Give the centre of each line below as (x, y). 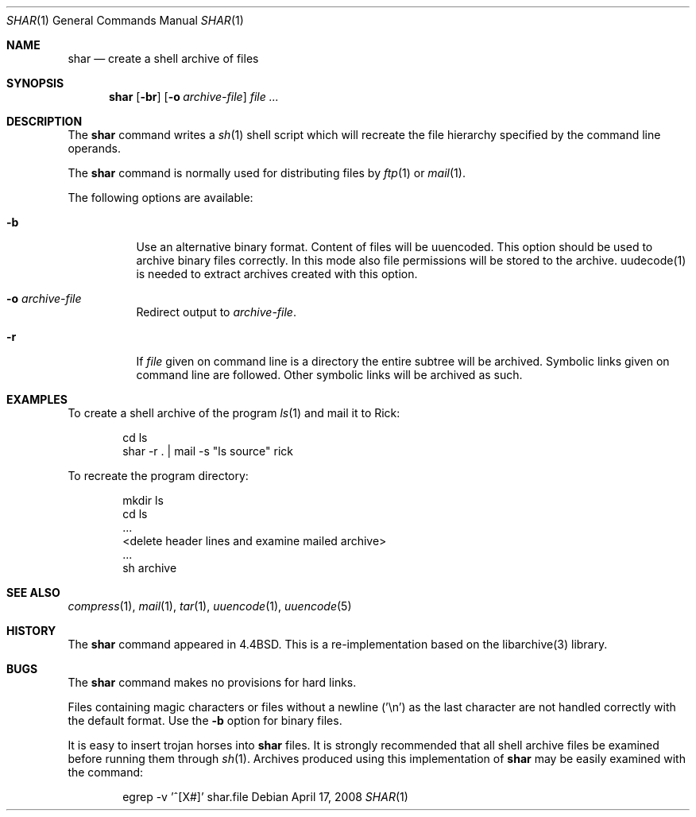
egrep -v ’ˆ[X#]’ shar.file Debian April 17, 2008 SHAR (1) (265, 797)
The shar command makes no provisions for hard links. (212, 682)
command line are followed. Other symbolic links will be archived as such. (329, 375)
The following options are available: (160, 197)
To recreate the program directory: (158, 476)
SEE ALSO (33, 592)
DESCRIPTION (44, 121)
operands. (94, 148)
